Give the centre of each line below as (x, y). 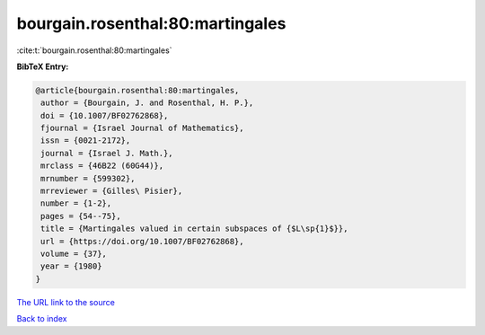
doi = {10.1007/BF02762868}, (105, 115)
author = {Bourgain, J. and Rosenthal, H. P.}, (147, 103)
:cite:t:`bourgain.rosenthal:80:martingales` (94, 50)
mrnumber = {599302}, (88, 178)
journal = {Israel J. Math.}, (107, 153)
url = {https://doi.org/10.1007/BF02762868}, (142, 241)
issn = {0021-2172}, (86, 141)
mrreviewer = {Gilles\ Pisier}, (112, 191)
